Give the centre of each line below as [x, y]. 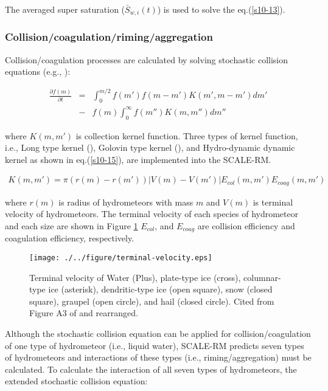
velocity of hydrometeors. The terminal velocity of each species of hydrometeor [152, 214]
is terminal [273, 202]
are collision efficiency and [246, 225]
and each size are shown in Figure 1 [72, 225]
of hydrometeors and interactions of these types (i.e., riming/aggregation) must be [158, 357]
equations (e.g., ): [38, 71]
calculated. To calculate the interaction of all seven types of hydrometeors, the [151, 369]
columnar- [262, 277]
